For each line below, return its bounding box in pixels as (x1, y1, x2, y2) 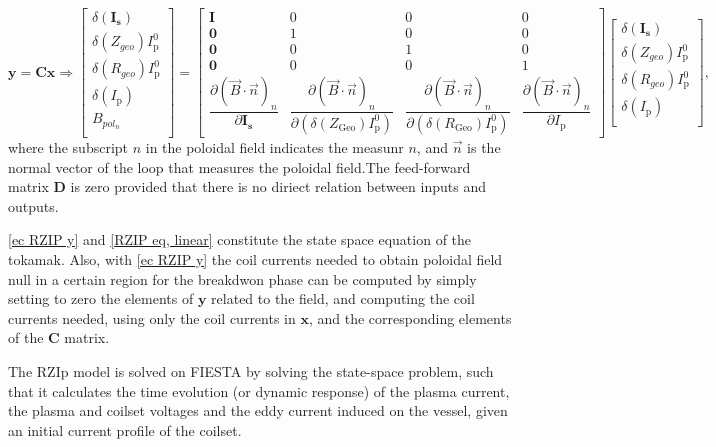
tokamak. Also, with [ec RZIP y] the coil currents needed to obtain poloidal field (8, 249, 503, 270)
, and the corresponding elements (308, 307, 512, 328)
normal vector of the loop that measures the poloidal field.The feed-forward (8, 156, 471, 177)
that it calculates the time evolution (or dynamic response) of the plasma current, (8, 380, 510, 401)
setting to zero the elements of (8, 288, 194, 309)
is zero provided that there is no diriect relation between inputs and (70, 176, 486, 197)
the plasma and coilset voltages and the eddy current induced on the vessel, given (8, 400, 508, 421)
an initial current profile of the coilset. (8, 419, 242, 440)
